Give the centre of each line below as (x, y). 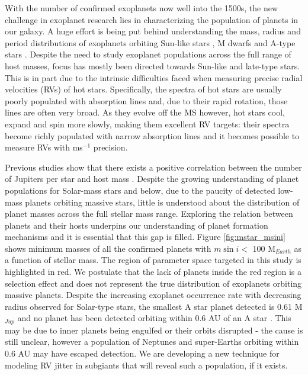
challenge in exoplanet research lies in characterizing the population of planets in (152, 19)
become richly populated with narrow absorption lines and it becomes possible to (152, 135)
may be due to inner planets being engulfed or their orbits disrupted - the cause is (154, 330)
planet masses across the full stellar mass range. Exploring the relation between (149, 214)
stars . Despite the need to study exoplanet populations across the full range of (148, 54)
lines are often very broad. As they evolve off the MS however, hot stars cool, (145, 112)
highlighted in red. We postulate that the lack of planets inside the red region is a (153, 272)
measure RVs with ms (44, 147)
